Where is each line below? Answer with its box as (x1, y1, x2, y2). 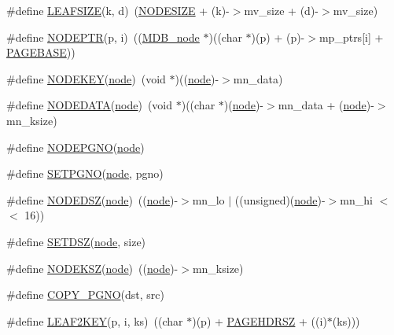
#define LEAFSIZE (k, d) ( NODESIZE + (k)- (6, 2, 230, 18)
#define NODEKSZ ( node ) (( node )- (6, 260, 179, 276)
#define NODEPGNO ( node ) (6, 138, 145, 155)
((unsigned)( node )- (234, 191, 326, 208)
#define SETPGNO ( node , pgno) (6, 165, 164, 182)
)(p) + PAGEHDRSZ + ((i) (192, 312, 327, 329)
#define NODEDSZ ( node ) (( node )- (6, 191, 179, 208)
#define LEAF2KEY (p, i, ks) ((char (6, 312, 183, 329)
